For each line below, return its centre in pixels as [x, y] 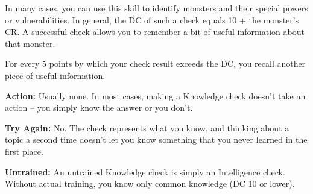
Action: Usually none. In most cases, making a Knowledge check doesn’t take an [155, 95]
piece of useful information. [55, 75]
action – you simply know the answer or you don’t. [99, 108]
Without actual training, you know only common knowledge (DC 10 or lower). [150, 183]
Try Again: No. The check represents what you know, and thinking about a [147, 127]
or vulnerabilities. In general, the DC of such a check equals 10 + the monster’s [152, 20]
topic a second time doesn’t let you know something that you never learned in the [156, 139]
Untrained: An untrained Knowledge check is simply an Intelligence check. [145, 171]
